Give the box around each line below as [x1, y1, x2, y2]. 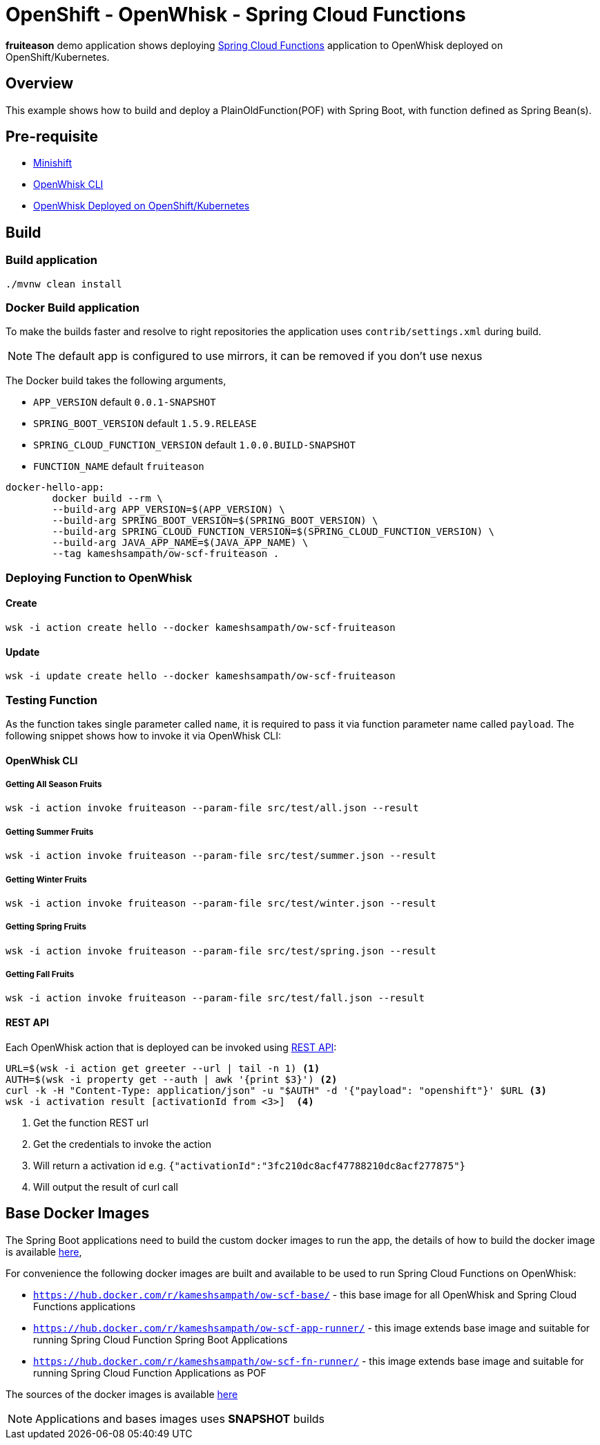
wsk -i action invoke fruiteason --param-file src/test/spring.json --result [6, 945, 436, 956]
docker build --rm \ [52, 493, 163, 504]
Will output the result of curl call [33, 1180, 178, 1193]
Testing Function [6, 692, 98, 707]
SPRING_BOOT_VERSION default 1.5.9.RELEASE [33, 417, 257, 430]
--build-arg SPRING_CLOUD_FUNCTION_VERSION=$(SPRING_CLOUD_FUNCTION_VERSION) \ [52, 526, 495, 538]
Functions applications [33, 1300, 136, 1312]
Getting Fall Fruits [6, 970, 75, 980]
